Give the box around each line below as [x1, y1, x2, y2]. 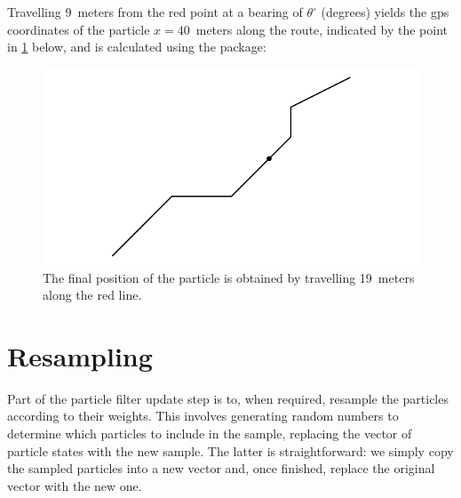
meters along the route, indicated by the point [195, 20, 448, 38]
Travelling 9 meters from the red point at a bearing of [7, 3, 303, 20]
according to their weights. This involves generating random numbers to [7, 406, 399, 425]
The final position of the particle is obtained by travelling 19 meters [43, 268, 415, 286]
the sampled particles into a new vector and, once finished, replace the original [7, 459, 435, 478]
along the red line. [43, 285, 142, 304]
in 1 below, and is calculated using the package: [7, 37, 266, 56]
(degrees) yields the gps [321, 3, 449, 20]
